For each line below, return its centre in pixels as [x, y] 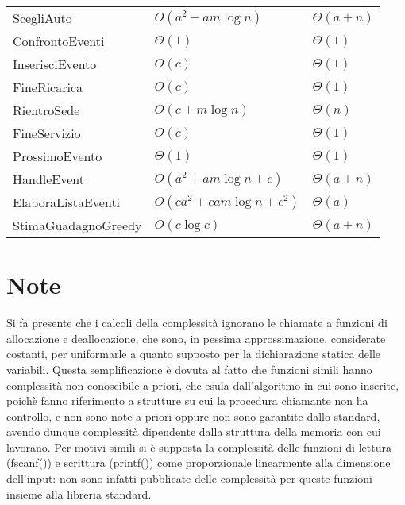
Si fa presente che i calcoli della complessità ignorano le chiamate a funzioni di [197, 323]
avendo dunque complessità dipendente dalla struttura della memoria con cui [194, 432]
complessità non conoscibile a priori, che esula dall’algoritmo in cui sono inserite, [203, 385]
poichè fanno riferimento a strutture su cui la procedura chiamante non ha [187, 401]
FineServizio [47, 133]
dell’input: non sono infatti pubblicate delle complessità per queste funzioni [189, 478]
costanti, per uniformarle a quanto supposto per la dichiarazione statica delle [194, 354]
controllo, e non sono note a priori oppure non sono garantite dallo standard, [193, 416]
